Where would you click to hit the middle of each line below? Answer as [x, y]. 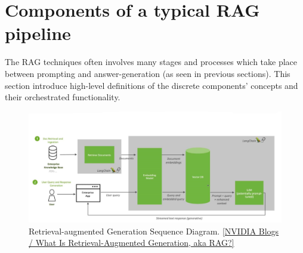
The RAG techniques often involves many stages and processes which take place [151, 62]
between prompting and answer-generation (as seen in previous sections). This [148, 73]
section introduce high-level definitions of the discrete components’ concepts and [151, 85]
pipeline [38, 33]
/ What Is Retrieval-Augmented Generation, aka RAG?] [132, 243]
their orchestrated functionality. [63, 97]
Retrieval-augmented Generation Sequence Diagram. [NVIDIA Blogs [154, 231]
